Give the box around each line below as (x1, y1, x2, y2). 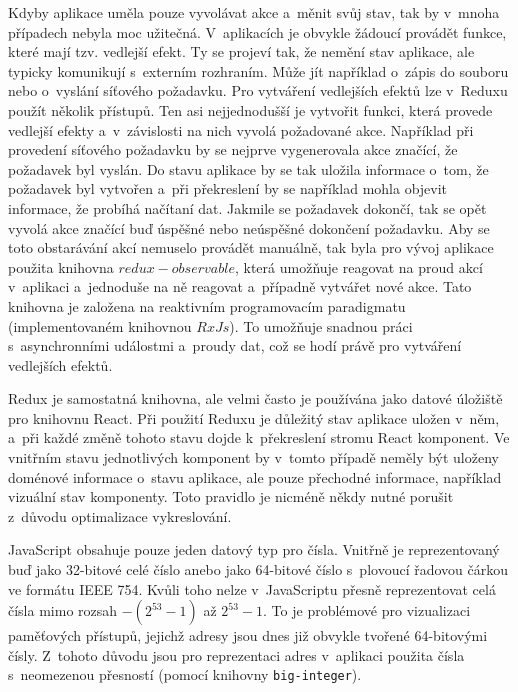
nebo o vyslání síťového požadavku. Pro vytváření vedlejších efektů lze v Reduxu (8, 80, 508, 101)
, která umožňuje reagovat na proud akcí (234, 256, 483, 277)
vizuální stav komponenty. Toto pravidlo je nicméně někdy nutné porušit (8, 486, 454, 507)
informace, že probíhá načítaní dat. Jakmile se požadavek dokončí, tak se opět (8, 197, 487, 218)
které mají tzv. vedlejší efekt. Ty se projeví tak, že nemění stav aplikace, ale (8, 41, 475, 62)
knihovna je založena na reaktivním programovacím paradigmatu (8, 295, 406, 316)
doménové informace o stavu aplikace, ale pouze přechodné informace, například (8, 466, 502, 487)
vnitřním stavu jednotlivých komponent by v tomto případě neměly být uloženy (8, 447, 499, 468)
